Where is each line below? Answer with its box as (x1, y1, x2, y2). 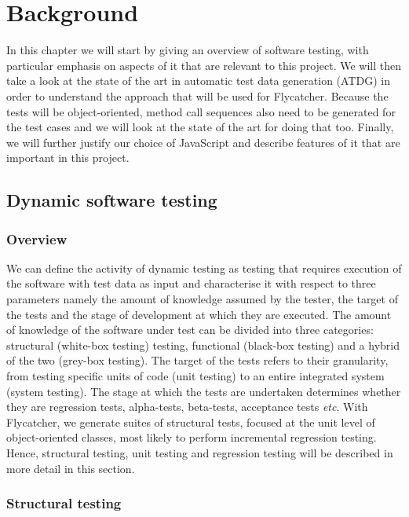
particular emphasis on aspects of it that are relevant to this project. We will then (6, 57, 402, 73)
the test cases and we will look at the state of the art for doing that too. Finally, (6, 119, 394, 135)
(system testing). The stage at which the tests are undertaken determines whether (6, 383, 401, 399)
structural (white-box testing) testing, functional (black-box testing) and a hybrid (6, 336, 400, 353)
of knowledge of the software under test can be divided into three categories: (6, 321, 374, 338)
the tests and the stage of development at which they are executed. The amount (6, 306, 392, 322)
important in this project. (6, 149, 130, 166)
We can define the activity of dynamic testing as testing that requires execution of (6, 259, 402, 276)
